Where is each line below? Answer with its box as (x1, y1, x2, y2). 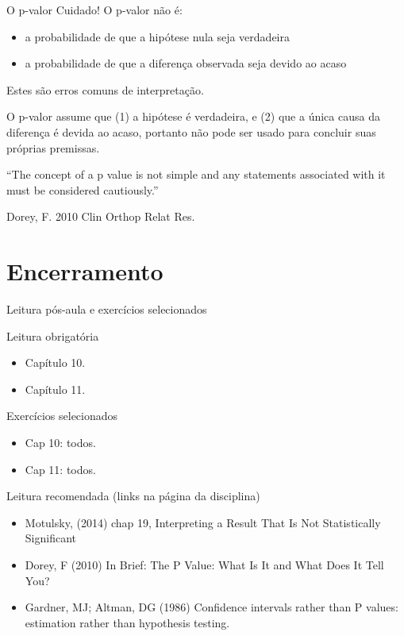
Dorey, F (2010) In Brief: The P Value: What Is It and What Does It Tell (25, 557, 384, 572)
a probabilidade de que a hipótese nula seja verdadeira (25, 28, 290, 44)
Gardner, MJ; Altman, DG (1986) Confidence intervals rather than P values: (25, 599, 398, 615)
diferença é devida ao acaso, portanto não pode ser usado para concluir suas (6, 123, 376, 140)
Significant (25, 530, 76, 546)
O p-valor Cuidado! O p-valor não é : (6, 2, 183, 17)
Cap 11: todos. (25, 461, 96, 477)
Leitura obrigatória (6, 327, 99, 344)
